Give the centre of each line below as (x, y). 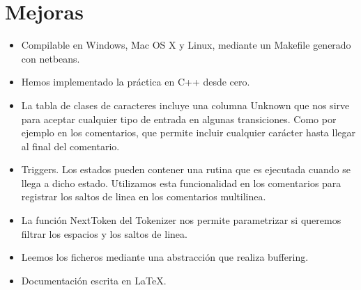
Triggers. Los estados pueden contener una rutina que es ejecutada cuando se (186, 169)
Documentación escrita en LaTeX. (94, 280)
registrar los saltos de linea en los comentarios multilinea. (144, 196)
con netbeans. (51, 58)
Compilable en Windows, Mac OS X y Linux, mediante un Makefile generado (186, 45)
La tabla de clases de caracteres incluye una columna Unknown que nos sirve (185, 105)
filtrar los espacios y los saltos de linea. (104, 233)
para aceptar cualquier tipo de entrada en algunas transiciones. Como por (179, 119)
